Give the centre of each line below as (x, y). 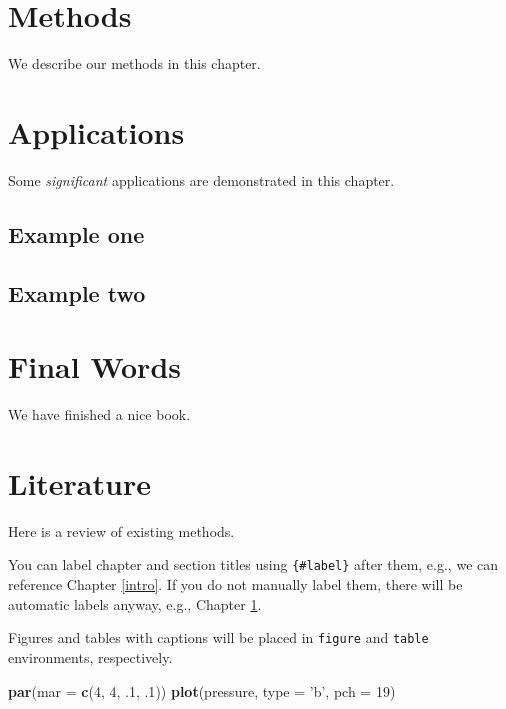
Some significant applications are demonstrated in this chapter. (201, 179)
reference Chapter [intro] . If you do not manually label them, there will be (235, 584)
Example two (77, 292)
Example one (76, 233)
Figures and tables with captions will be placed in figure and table (218, 637)
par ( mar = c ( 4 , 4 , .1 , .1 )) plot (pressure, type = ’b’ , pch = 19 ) (202, 690)
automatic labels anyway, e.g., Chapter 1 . (135, 603)
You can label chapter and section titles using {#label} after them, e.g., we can (253, 564)
